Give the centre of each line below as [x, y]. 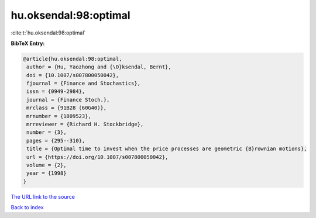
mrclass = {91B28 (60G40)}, [67, 108]
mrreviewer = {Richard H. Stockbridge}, [85, 124]
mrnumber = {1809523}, [59, 116]
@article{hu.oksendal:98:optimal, [73, 59]
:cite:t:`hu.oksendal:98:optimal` [48, 33]
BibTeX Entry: [28, 43]
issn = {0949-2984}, [56, 91]
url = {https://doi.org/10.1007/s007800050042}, [97, 157]
